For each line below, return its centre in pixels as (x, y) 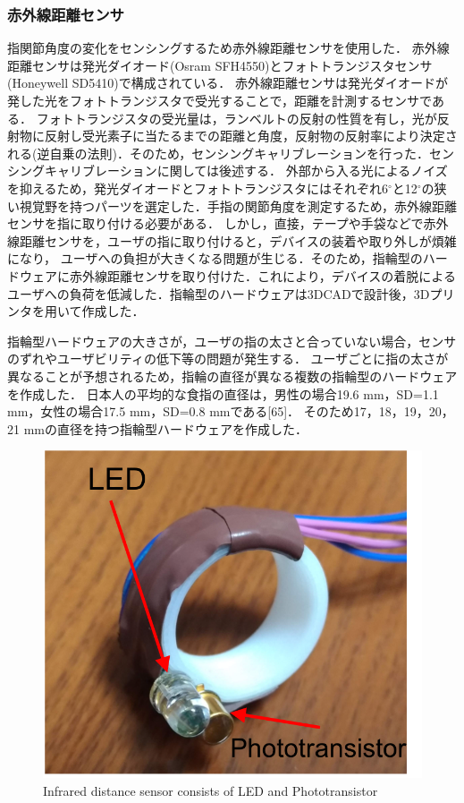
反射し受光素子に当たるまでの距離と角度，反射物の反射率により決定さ (251, 136)
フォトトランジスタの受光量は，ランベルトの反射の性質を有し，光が (236, 118)
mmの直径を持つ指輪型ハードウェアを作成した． (165, 428)
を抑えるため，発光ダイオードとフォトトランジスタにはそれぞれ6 (198, 188)
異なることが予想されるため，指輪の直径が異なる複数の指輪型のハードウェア (232, 376)
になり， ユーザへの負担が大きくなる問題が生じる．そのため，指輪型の (215, 258)
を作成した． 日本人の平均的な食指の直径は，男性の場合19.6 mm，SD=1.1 (223, 393)
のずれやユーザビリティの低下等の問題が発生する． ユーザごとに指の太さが (228, 359)
